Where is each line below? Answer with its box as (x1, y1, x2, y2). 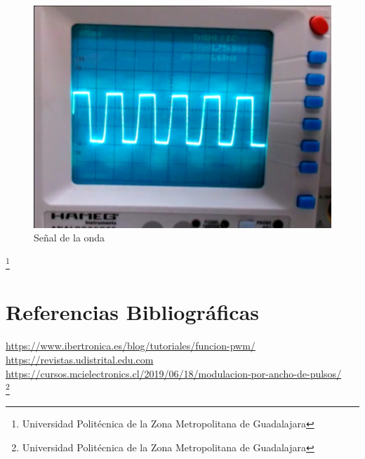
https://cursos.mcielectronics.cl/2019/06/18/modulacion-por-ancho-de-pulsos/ (6, 366, 342, 380)
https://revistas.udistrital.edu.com (6, 352, 154, 366)
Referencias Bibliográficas (6, 298, 260, 326)
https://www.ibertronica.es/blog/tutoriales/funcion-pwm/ (6, 338, 255, 353)
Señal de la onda (34, 230, 105, 245)
